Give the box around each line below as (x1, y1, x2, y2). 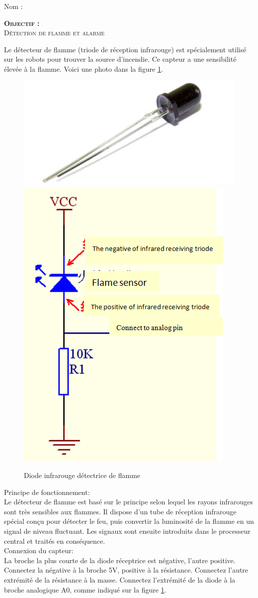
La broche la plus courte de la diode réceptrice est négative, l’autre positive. (4, 555, 236, 565)
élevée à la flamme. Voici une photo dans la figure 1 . (4, 63, 163, 74)
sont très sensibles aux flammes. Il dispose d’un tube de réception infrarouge (4, 506, 237, 516)
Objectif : (4, 17, 40, 28)
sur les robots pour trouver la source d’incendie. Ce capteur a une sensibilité (4, 54, 237, 64)
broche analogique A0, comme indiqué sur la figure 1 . (4, 584, 167, 595)
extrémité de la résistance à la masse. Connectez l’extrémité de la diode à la (4, 575, 236, 585)
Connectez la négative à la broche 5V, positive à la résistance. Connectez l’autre (4, 565, 249, 575)
